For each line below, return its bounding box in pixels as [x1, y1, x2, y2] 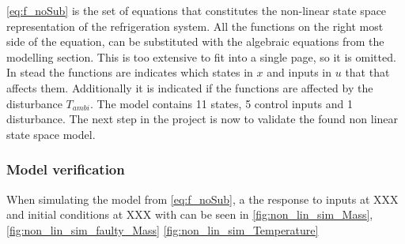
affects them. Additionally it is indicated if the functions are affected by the [6, 79, 373, 96]
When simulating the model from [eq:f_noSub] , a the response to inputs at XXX [6, 190, 399, 207]
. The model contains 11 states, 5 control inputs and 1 [89, 95, 353, 111]
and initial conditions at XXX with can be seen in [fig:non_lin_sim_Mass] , [6, 206, 373, 223]
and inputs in [267, 64, 332, 81]
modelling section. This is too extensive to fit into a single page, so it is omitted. [6, 48, 396, 65]
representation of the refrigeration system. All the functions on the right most [6, 17, 384, 34]
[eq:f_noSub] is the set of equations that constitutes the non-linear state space [6, 2, 387, 18]
